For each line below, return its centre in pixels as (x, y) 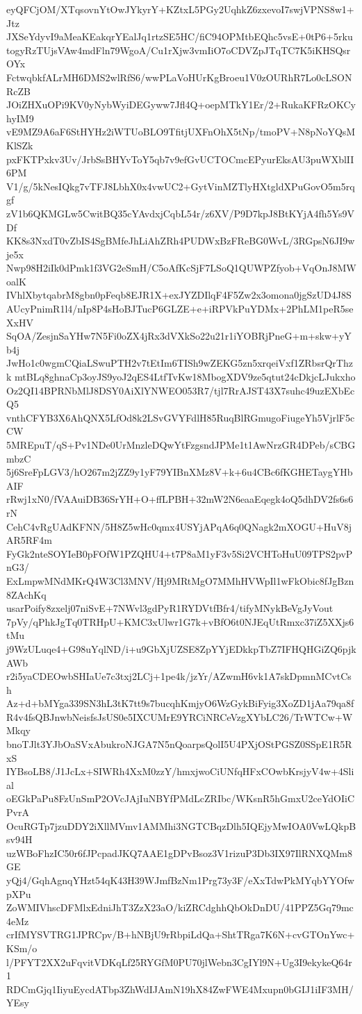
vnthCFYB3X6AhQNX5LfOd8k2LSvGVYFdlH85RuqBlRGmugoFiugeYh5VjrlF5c (181, 417)
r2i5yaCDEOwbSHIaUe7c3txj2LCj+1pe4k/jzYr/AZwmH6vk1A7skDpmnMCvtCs (179, 676)
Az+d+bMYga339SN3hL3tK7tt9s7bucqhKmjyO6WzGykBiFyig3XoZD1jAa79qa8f (180, 703)
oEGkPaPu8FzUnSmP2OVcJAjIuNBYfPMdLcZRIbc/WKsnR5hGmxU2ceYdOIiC (181, 798)
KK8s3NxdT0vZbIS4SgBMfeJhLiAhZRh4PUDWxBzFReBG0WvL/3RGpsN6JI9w (181, 241)
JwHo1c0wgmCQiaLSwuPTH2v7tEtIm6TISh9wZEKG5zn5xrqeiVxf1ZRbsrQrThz (180, 363)
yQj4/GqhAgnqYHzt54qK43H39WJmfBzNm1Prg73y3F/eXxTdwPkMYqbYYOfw (180, 880)
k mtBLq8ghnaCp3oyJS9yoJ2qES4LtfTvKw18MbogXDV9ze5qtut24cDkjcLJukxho (181, 377)
